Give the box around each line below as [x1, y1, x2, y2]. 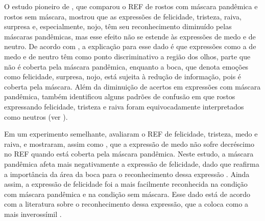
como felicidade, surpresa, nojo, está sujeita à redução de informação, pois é [4, 71, 242, 82]
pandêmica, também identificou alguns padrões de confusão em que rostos [4, 91, 235, 102]
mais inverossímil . [4, 208, 62, 219]
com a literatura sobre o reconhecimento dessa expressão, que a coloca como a [4, 198, 249, 209]
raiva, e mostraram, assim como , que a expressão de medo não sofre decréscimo [4, 138, 254, 149]
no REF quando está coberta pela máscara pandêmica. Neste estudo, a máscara [4, 148, 254, 159]
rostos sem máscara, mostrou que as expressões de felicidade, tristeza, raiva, [4, 11, 242, 21]
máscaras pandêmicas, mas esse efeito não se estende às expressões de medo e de [4, 31, 256, 41]
